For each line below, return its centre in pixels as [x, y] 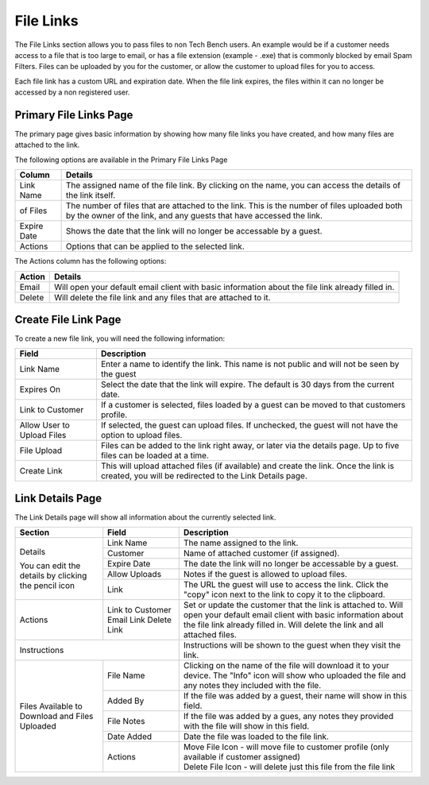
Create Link [41, 471]
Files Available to [51, 706]
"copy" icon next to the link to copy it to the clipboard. [284, 594]
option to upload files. [141, 435]
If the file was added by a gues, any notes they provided [288, 717]
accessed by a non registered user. [72, 92]
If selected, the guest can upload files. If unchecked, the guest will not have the [249, 425]
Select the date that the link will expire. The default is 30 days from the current [247, 385]
